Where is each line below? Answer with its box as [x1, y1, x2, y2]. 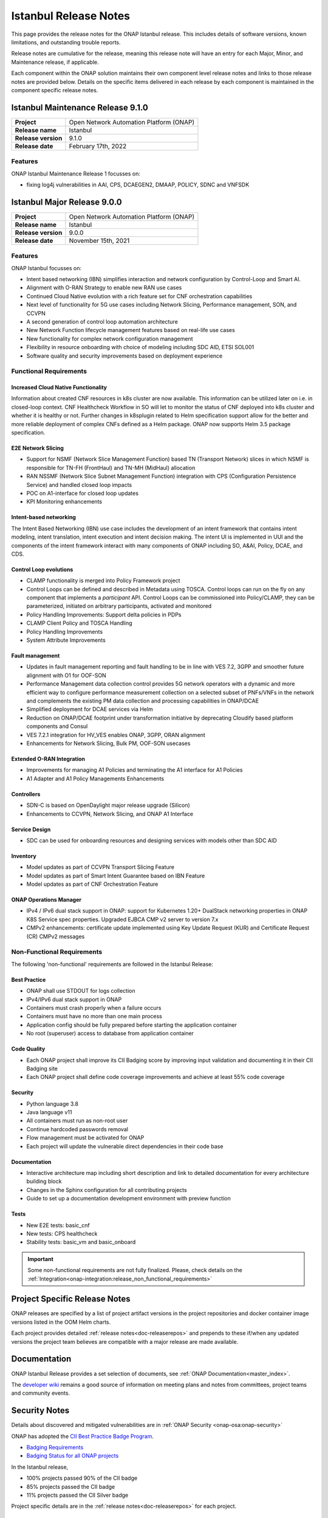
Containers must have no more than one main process [26, 1013, 162, 1020]
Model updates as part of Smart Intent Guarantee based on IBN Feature [26, 872, 205, 879]
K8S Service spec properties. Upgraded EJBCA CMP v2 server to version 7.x [26, 916, 219, 923]
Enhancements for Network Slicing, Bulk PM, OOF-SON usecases [26, 740, 191, 747]
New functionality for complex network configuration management [26, 335, 193, 342]
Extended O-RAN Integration [11, 755, 85, 762]
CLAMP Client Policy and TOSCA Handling [26, 619, 133, 627]
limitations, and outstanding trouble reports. [11, 38, 121, 46]
